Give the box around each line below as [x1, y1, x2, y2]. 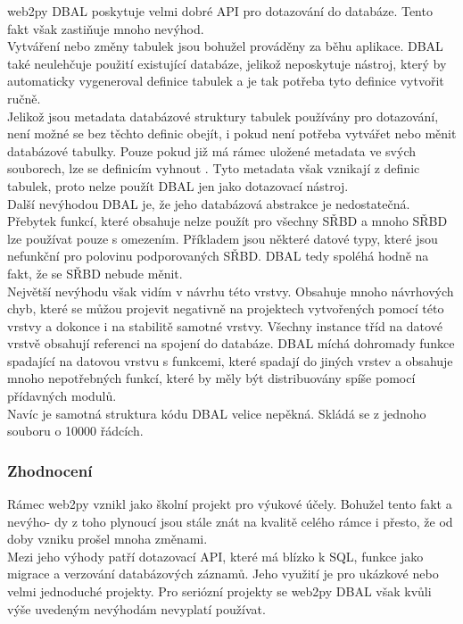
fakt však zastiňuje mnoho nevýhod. [7, 19, 204, 37]
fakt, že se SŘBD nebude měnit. [7, 263, 183, 282]
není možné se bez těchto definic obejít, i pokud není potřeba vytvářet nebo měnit [7, 124, 457, 143]
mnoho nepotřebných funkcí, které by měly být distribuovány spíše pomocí [7, 369, 416, 387]
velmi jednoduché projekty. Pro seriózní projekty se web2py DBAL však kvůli [7, 582, 432, 601]
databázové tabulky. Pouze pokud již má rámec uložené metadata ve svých [7, 141, 417, 160]
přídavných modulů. [7, 387, 117, 405]
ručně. [7, 88, 41, 107]
